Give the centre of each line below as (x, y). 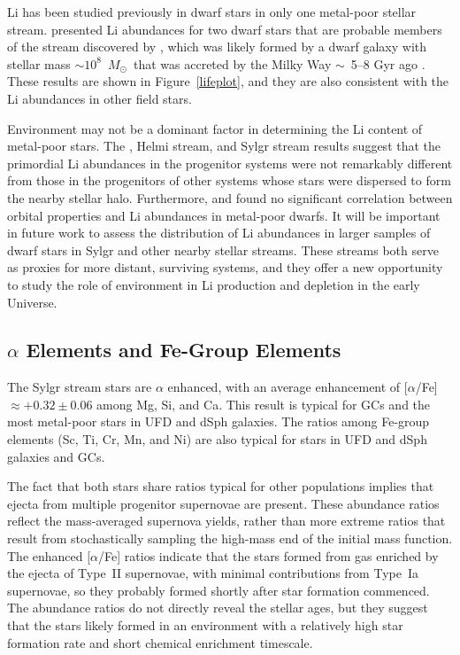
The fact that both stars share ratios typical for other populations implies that (221, 486)
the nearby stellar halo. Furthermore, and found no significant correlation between (230, 197)
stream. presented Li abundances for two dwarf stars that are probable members (225, 29)
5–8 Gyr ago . (388, 63)
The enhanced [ (49, 555)
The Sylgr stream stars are (80, 387)
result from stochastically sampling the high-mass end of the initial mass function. (230, 538)
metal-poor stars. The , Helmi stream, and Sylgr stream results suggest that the (224, 146)
